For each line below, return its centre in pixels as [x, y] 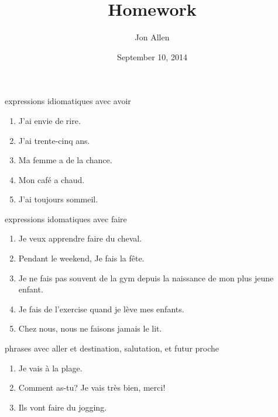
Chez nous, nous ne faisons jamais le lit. [90, 328]
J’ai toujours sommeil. [58, 199]
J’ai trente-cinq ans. [54, 140]
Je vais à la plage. [50, 368]
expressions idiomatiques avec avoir [68, 101]
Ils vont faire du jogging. [63, 407]
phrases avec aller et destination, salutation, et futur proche [112, 348]
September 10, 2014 [152, 56]
